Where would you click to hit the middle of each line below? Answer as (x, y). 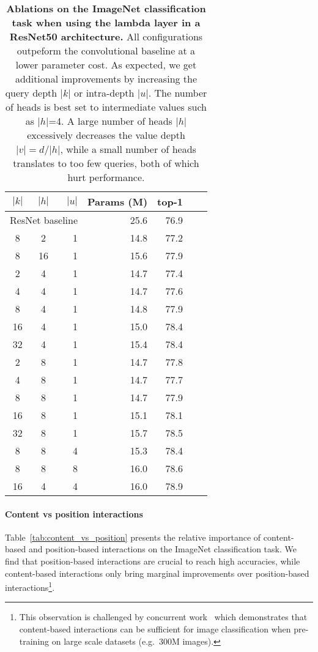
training (34, 641)
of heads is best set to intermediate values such (106, 107)
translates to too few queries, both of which (106, 163)
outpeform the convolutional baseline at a (106, 50)
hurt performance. (106, 177)
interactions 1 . (30, 586)
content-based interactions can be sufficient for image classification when (155, 629)
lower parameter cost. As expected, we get (106, 65)
